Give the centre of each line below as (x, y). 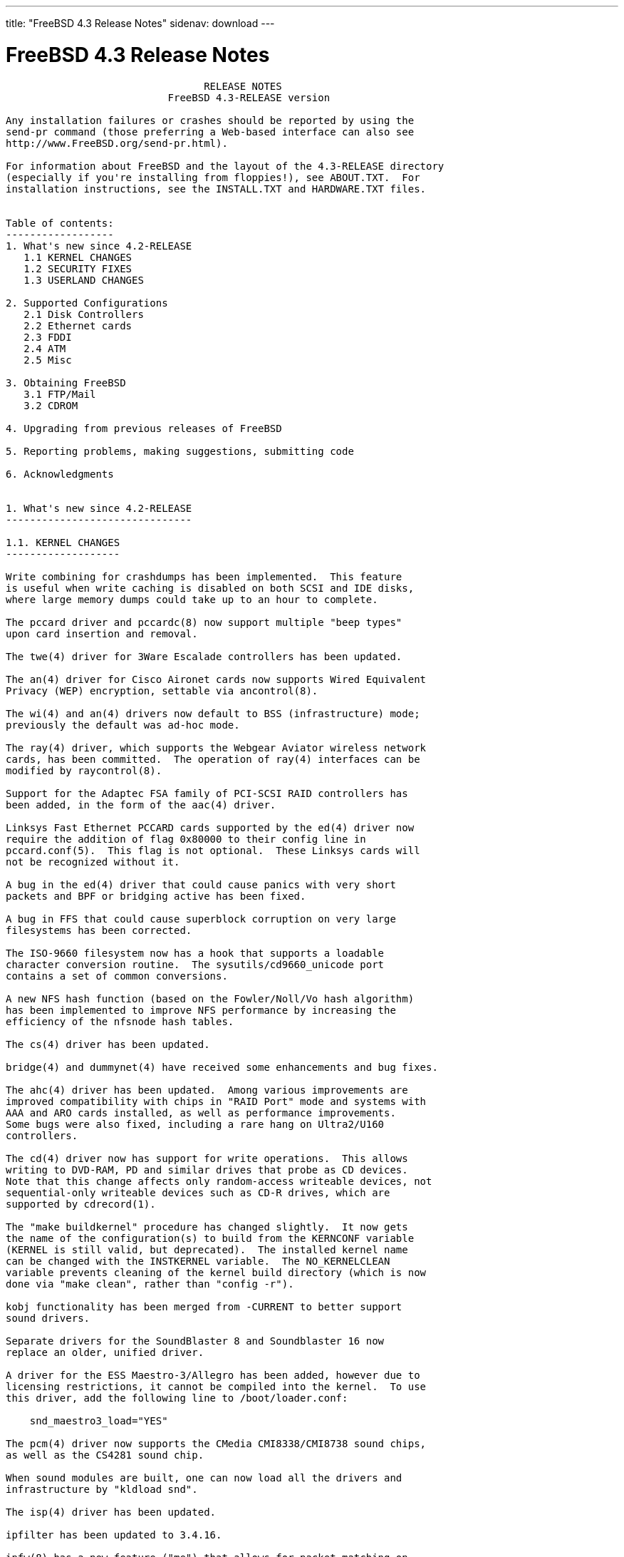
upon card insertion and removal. (102, 633)
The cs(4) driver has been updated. (108, 1044)
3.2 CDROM (51, 405)
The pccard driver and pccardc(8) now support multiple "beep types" (204, 622)
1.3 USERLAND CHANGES (84, 280)
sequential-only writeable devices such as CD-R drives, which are (198, 1192)
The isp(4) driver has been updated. (111, 1512)
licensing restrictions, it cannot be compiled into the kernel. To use (216, 1386)
